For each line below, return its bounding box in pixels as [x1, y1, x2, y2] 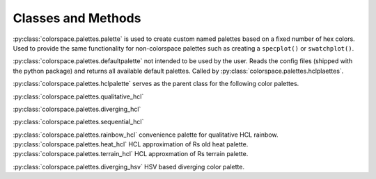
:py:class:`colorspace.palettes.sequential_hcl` [13, 118, 144, 126]
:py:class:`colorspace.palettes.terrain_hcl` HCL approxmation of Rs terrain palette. [13, 150, 249, 158]
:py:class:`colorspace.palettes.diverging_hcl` [13, 105, 141, 113]
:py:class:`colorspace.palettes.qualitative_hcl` [13, 92, 144, 101]
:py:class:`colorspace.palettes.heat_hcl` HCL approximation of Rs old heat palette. [13, 140, 249, 148]
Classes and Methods [13, 10, 141, 26]
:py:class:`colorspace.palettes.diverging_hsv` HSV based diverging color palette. [13, 162, 245, 171]
